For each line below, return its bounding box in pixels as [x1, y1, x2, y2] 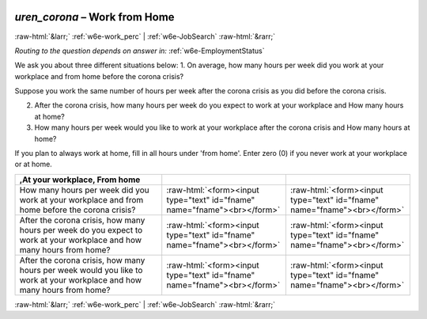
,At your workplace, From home [19, 174, 141, 185]
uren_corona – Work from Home [14, 10, 175, 24]
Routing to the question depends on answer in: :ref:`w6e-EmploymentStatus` [14, 46, 265, 55]
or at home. [14, 159, 53, 169]
